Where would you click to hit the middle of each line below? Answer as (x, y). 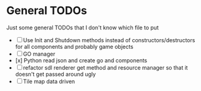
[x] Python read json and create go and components (81, 60)
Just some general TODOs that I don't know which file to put (83, 27)
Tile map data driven (49, 81)
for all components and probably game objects (74, 46)
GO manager (39, 54)
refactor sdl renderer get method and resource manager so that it (105, 67)
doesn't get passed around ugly (55, 74)
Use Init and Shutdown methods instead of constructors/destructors (109, 40)
